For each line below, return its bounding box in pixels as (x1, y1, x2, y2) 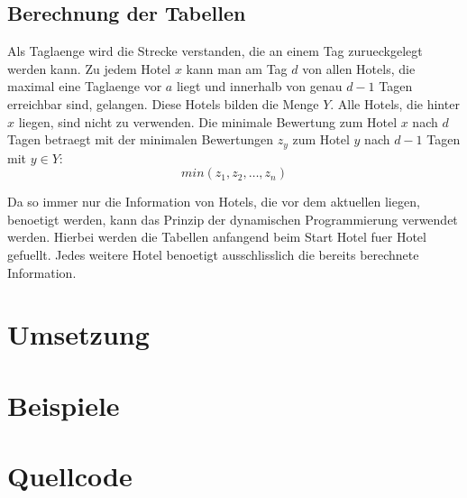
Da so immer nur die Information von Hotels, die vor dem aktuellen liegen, (7, 192, 420, 211)
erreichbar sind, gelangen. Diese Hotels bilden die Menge (7, 94, 319, 113)
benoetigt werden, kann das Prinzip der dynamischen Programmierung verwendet (7, 209, 458, 228)
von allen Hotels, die (302, 59, 416, 78)
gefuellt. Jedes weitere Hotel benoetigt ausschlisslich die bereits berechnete (7, 245, 419, 263)
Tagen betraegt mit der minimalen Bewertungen (7, 130, 274, 149)
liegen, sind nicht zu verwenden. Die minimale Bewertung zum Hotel (18, 112, 398, 131)
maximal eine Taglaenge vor (7, 77, 162, 96)
